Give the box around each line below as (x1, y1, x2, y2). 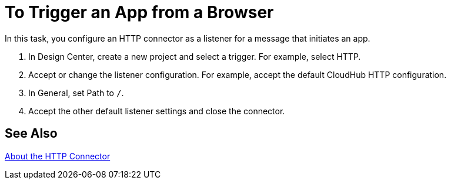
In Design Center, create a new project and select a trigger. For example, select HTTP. (28, 51, 361, 62)
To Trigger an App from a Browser (5, 2, 274, 22)
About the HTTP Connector (5, 151, 111, 161)
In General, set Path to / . (28, 87, 124, 98)
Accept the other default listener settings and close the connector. (28, 105, 285, 116)
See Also (5, 126, 58, 141)
